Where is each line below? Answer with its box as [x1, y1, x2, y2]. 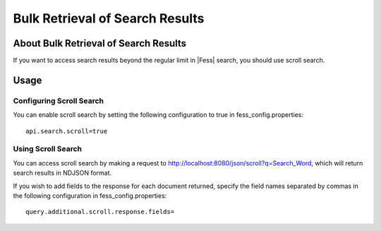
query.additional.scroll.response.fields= [25, 208, 175, 216]
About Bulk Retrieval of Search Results [13, 37, 187, 49]
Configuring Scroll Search [13, 96, 104, 106]
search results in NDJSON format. [13, 169, 112, 177]
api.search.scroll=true [25, 127, 108, 135]
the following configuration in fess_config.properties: [13, 191, 167, 200]
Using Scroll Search [13, 144, 83, 154]
